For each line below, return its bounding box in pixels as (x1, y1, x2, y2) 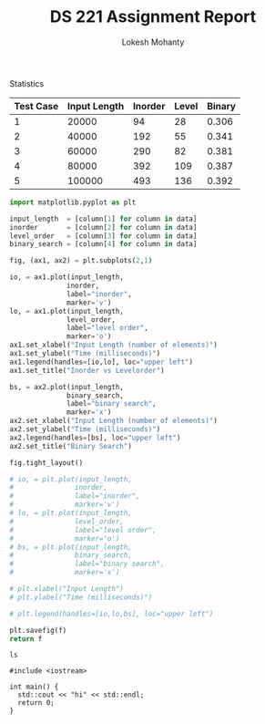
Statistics (9, 78, 45, 88)
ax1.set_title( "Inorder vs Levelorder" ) (9, 366, 166, 375)
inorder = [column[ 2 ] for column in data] (9, 222, 198, 232)
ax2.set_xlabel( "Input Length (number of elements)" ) (9, 417, 219, 426)
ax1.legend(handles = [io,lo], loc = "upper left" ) (9, 357, 194, 367)
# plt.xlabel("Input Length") (9, 584, 125, 594)
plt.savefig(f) (9, 626, 67, 635)
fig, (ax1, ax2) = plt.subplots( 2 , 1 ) (9, 256, 153, 265)
